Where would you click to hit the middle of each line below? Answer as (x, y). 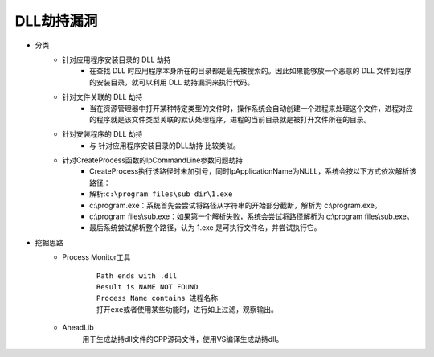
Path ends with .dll (137, 276)
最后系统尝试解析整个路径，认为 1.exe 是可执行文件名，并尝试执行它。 (205, 228)
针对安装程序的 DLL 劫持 (102, 134)
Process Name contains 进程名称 (158, 298)
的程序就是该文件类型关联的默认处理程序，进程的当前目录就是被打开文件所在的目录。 (230, 119)
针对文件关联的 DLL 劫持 (102, 97)
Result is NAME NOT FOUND (147, 287)
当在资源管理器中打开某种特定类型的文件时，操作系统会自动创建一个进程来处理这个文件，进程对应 (251, 108)
